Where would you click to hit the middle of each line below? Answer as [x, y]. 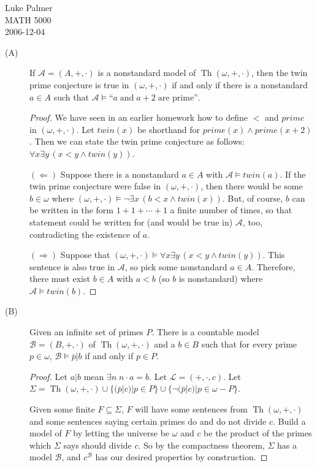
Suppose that [85, 255]
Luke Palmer [29, 7]
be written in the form [71, 210]
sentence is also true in [72, 266]
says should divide [97, 445]
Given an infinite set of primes [86, 332]
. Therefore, [273, 266]
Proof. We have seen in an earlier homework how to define [139, 117]
